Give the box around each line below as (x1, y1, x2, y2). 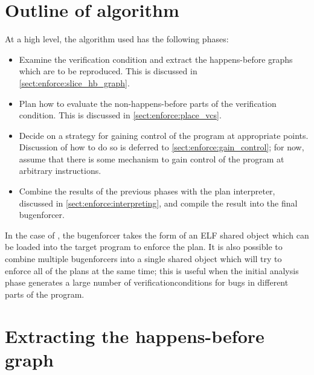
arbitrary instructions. (19, 164, 101, 177)
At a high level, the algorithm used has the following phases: (5, 33, 229, 45)
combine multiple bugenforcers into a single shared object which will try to (5, 252, 282, 265)
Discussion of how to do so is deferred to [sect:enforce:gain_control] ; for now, (19, 141, 304, 153)
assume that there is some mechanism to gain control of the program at (19, 152, 284, 165)
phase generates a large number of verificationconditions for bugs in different (5, 276, 289, 289)
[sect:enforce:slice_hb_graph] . (19, 76, 130, 89)
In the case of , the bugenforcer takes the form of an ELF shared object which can (5, 228, 309, 241)
